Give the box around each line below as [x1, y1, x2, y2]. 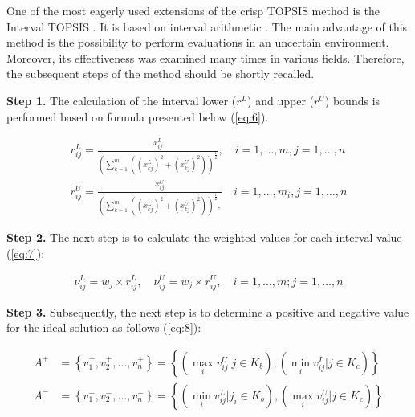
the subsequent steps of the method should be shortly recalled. [6, 65, 315, 82]
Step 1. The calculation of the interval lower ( [6, 92, 237, 108]
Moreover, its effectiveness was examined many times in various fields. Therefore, [6, 49, 405, 66]
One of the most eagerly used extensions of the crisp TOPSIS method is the [6, 2, 380, 18]
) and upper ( [247, 92, 314, 108]
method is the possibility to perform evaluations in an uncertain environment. [6, 34, 389, 51]
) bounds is [324, 92, 380, 108]
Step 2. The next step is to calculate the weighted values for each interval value [6, 229, 402, 246]
